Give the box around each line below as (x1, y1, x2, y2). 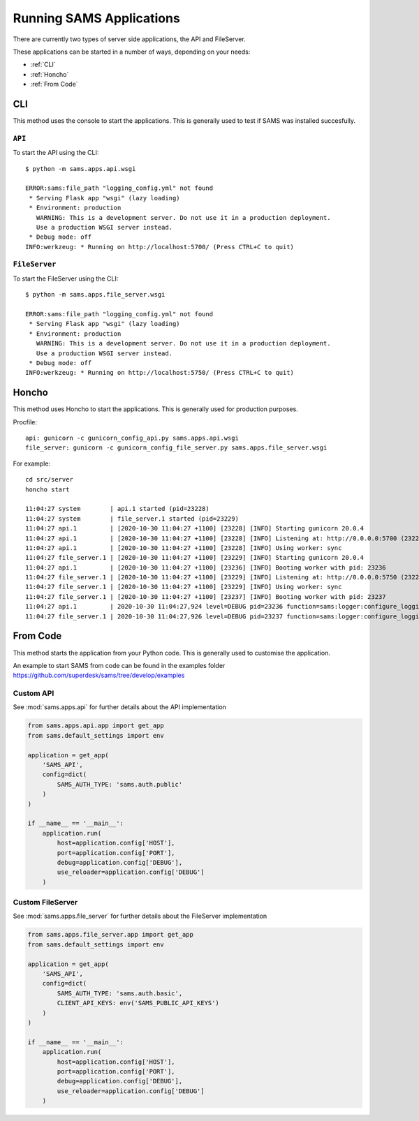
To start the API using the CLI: (13, 149, 99, 157)
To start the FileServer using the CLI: (13, 274, 119, 283)
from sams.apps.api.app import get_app (27, 722, 164, 729)
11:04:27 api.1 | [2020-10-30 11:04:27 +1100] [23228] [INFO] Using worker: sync (25, 544, 342, 551)
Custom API (13, 688, 54, 698)
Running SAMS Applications (13, 10, 181, 26)
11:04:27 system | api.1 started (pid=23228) (25, 505, 209, 513)
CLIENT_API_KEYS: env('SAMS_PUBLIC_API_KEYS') (57, 999, 219, 1007)
